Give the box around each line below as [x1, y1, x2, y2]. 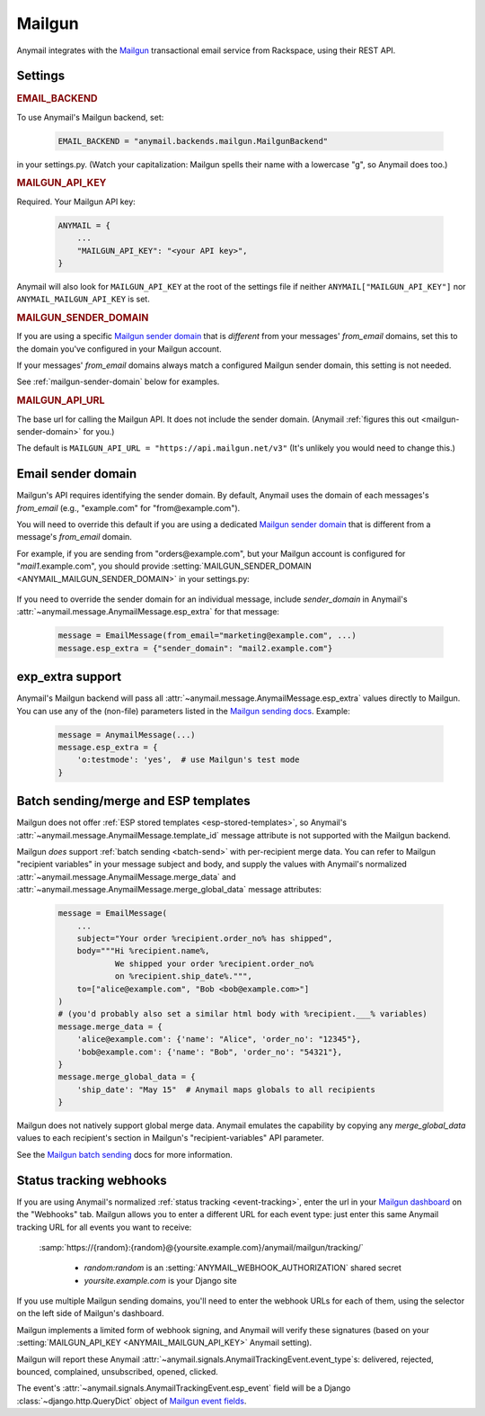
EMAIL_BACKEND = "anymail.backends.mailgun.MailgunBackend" [57, 136, 329, 146]
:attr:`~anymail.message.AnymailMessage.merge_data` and [16, 871, 237, 882]
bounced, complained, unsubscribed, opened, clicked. [16, 1367, 219, 1377]
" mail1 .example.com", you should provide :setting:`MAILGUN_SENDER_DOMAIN [16, 560, 312, 571]
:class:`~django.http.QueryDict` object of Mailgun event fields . [16, 1395, 247, 1406]
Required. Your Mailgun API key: [16, 196, 137, 207]
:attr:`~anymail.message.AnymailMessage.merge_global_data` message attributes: [16, 884, 322, 895]
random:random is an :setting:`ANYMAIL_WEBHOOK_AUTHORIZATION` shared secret [84, 1262, 401, 1273]
